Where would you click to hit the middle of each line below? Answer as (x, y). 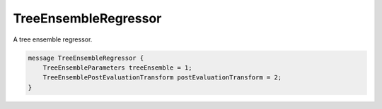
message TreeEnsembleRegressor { (86, 58)
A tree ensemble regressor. (53, 39)
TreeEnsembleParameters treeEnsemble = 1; (117, 68)
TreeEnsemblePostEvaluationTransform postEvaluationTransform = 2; (162, 78)
